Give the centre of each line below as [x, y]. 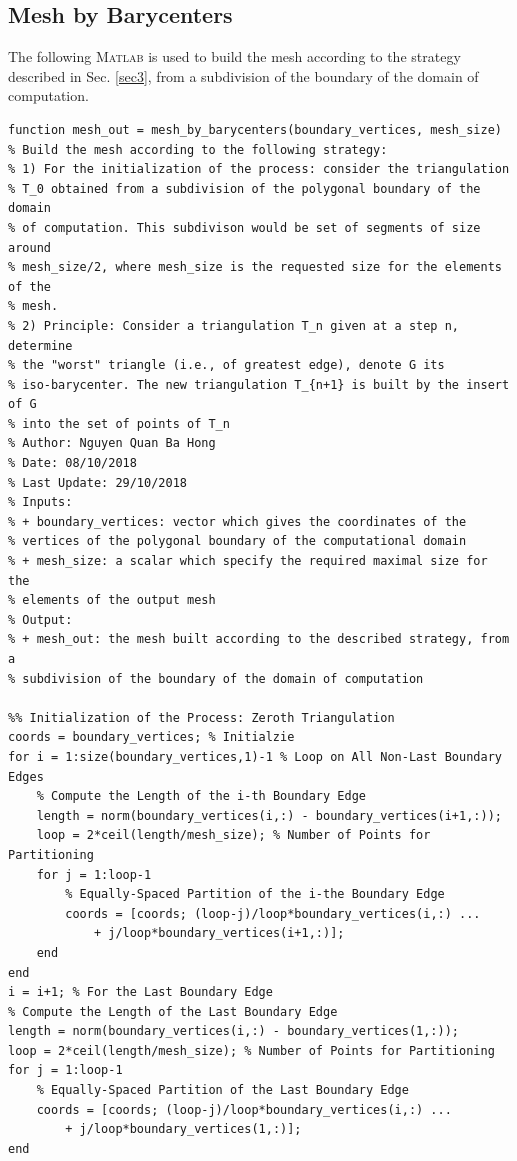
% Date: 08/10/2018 [72, 463]
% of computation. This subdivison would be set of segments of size [244, 227]
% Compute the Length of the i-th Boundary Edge [201, 796]
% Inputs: [40, 502]
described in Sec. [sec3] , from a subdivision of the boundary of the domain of [243, 75]
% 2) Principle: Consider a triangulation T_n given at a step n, [234, 325]
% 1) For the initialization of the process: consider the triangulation [259, 169]
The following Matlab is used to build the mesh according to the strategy [234, 56]
